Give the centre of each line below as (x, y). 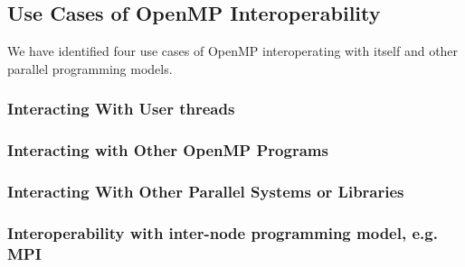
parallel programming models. (90, 68)
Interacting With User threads (121, 109)
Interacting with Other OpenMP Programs (168, 150)
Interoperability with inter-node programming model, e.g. (223, 232)
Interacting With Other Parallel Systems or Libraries (206, 191)
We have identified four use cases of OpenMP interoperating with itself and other (233, 51)
